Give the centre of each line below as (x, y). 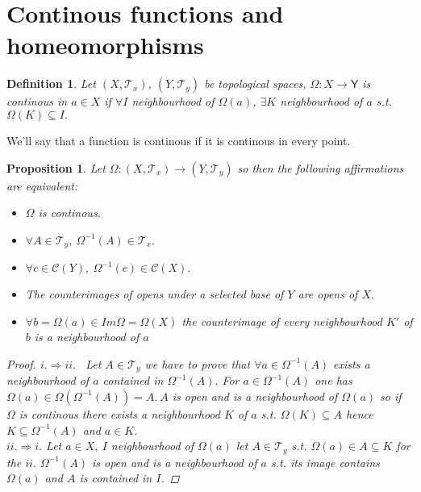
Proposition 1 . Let (56, 167)
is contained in (116, 478)
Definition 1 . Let (51, 83)
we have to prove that (198, 363)
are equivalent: (42, 185)
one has (333, 380)
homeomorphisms (105, 45)
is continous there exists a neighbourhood (119, 413)
